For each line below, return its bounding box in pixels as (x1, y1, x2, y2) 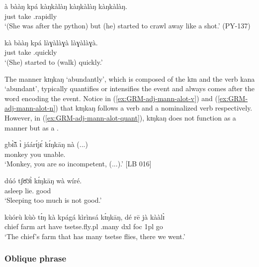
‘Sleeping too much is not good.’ (4, 195, 102, 205)
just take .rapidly (4, 10, 57, 21)
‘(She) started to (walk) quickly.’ (4, 56, 103, 67)
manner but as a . (4, 122, 59, 133)
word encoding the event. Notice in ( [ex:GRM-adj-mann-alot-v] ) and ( (4, 93, 218, 103)
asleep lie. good (4, 185, 51, 195)
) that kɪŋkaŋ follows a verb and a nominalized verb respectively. (55, 103, 253, 113)
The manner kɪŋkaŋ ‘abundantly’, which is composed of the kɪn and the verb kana (4, 73, 255, 84)
